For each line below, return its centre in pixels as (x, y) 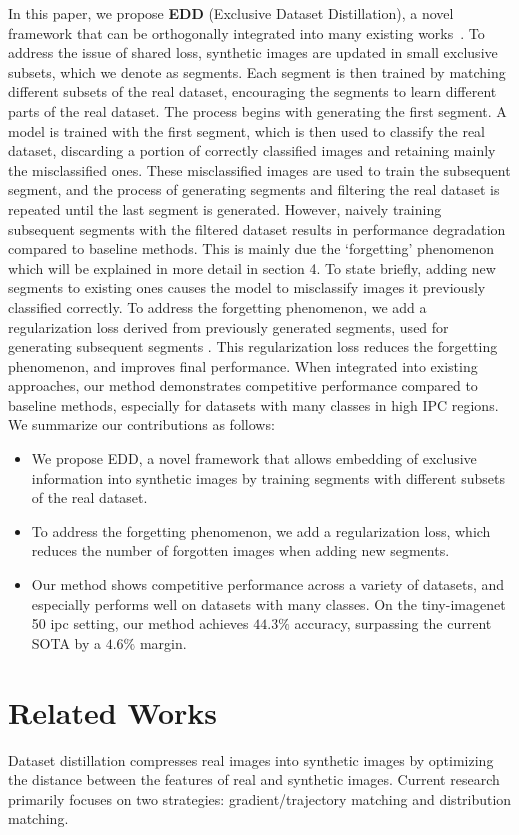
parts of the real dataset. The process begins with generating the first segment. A (257, 110)
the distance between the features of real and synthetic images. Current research (254, 779)
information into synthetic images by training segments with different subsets (268, 477)
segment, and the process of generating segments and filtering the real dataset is (254, 189)
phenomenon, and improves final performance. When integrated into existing (243, 365)
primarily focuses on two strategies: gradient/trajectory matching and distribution (260, 798)
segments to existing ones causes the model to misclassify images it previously (247, 287)
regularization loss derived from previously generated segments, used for (228, 326)
